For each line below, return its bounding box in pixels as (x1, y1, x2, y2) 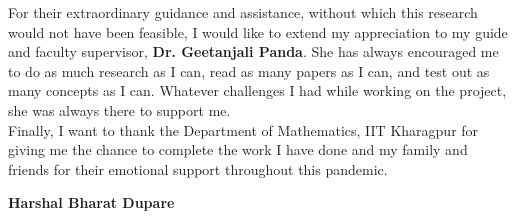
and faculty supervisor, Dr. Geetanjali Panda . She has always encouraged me (8, 41, 499, 62)
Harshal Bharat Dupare (8, 192, 175, 213)
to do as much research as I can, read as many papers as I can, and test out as (8, 60, 490, 81)
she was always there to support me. (8, 99, 231, 120)
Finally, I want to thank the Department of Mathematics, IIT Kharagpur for (8, 119, 479, 140)
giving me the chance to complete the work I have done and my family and (8, 139, 468, 160)
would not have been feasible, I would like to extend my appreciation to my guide (8, 21, 508, 42)
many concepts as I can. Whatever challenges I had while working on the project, (8, 80, 507, 101)
